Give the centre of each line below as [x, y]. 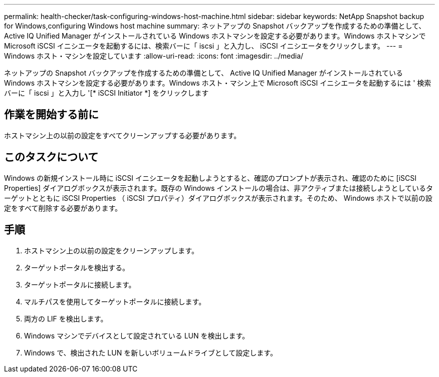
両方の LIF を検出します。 [66, 318]
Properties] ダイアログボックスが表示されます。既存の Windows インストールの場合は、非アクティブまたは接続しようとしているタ [218, 188]
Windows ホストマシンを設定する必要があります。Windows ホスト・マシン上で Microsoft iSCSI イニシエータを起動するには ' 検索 [218, 83]
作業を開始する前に [51, 115]
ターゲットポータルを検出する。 [77, 267]
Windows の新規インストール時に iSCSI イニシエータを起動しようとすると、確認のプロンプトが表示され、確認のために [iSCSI [210, 178]
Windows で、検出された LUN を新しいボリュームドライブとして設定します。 [151, 352]
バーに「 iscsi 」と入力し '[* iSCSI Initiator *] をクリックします [106, 93]
